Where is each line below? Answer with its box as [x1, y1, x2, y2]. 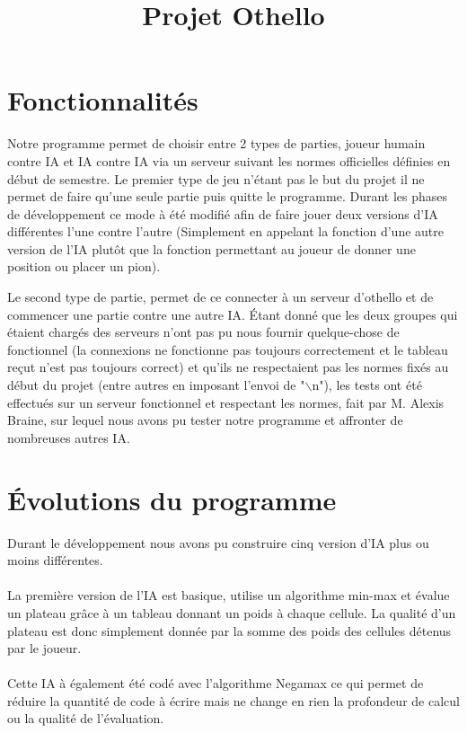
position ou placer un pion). [7, 257, 161, 276]
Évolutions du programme [7, 481, 337, 517]
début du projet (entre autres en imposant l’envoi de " [7, 375, 305, 394]
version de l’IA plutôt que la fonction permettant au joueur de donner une [7, 239, 416, 258]
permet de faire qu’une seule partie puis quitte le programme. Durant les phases [7, 187, 448, 206]
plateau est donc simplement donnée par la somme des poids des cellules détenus [7, 621, 452, 640]
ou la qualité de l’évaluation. [7, 709, 164, 728]
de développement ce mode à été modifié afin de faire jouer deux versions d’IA [7, 204, 438, 223]
